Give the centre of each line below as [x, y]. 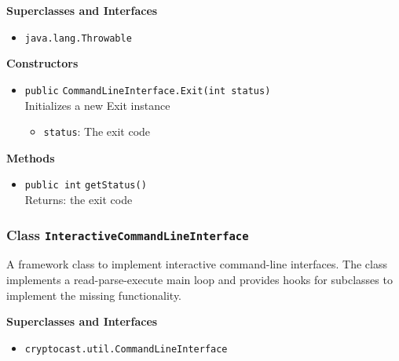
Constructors [42, 63]
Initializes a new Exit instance [97, 105]
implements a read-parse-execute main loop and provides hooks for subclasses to [199, 279]
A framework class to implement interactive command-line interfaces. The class [197, 264]
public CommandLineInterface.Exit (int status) [148, 91]
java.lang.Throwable [78, 38]
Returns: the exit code [79, 199]
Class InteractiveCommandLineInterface [128, 234]
